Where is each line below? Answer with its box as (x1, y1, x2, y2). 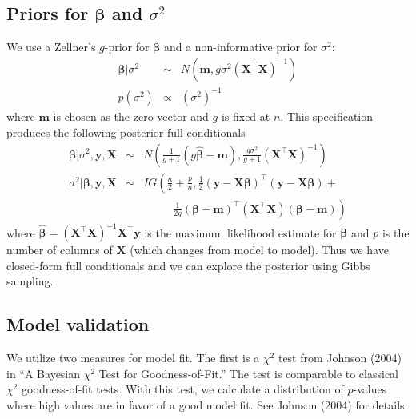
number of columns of (6, 241, 113, 258)
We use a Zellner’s (6, 38, 96, 55)
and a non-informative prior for (163, 38, 318, 55)
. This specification (280, 108, 373, 125)
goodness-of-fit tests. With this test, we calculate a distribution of (22, 381, 344, 397)
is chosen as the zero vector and (53, 108, 209, 125)
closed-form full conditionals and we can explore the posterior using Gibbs (6, 257, 370, 273)
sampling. (6, 273, 54, 289)
